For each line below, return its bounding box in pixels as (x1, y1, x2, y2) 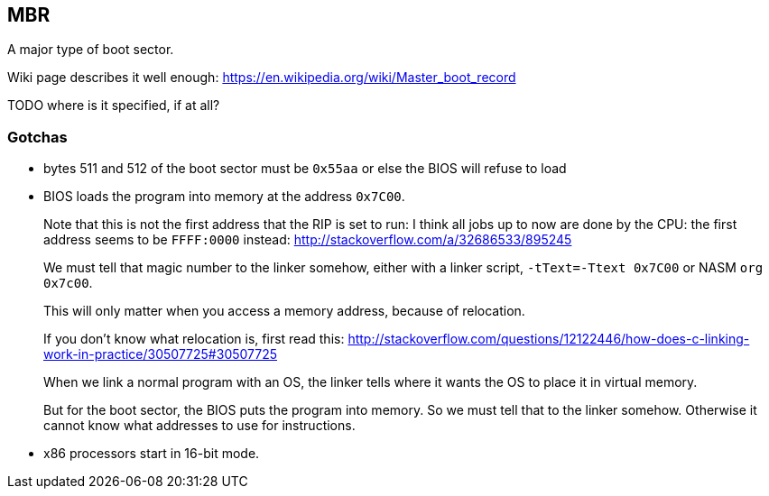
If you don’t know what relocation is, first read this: (43, 331, 345, 347)
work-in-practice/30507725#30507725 (43, 346, 278, 363)
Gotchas (7, 127, 68, 146)
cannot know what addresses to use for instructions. (43, 418, 356, 434)
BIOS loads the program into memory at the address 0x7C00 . (43, 188, 405, 205)
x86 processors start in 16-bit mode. (43, 445, 260, 462)
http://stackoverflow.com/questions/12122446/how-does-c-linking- (347, 331, 750, 347)
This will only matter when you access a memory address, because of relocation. (43, 303, 525, 319)
